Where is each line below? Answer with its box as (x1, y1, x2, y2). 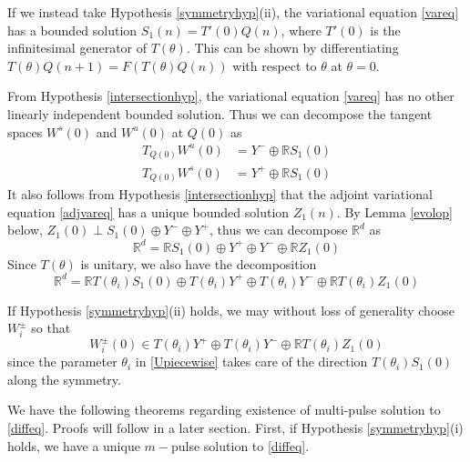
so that (31, 318, 71, 337)
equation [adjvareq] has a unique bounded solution (7, 202, 290, 221)
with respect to (232, 55, 317, 75)
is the (370, 20, 401, 39)
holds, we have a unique (7, 436, 140, 455)
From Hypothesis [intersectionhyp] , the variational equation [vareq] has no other (7, 86, 455, 105)
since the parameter (7, 352, 117, 371)
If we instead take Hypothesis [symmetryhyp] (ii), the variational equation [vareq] (7, 3, 459, 21)
